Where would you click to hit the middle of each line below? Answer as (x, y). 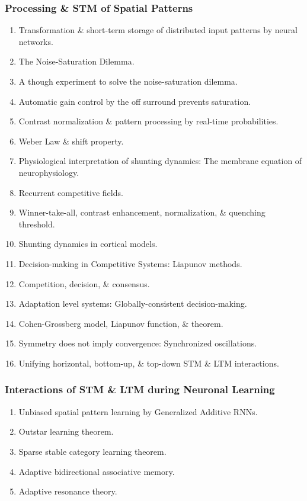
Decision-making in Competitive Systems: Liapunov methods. (130, 263)
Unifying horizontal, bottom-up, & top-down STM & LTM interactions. (149, 363)
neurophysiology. (49, 172)
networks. (36, 41)
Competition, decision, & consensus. (84, 283)
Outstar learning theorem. (66, 431)
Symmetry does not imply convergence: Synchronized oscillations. (138, 343)
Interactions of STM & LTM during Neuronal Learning (140, 389)
